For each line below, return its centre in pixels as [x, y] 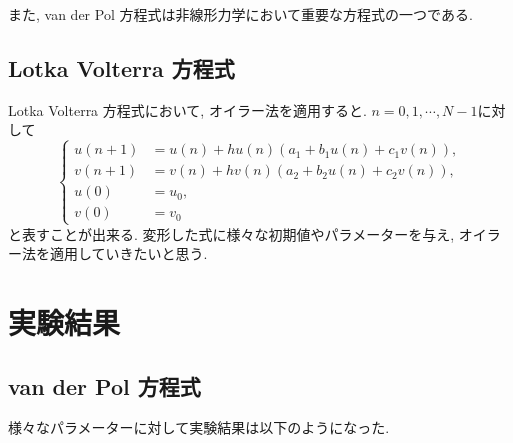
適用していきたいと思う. [128, 253]
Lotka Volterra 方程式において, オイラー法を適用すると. [187, 109]
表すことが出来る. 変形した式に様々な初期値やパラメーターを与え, [238, 233]
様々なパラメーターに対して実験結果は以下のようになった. [199, 427]
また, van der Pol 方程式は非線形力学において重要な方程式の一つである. [240, 14]
